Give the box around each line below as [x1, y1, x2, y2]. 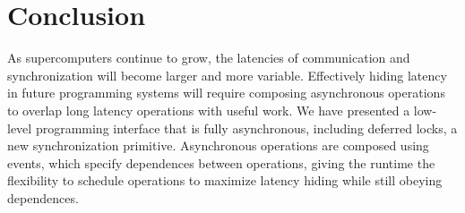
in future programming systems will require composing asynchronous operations [7, 83, 445, 102]
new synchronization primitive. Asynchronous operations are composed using [7, 136, 429, 155]
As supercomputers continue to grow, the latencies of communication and [7, 48, 410, 67]
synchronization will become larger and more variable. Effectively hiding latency [7, 65, 447, 84]
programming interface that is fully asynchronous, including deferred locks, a [35, 118, 458, 137]
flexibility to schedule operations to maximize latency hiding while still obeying [7, 171, 443, 190]
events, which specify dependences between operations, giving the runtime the [7, 153, 435, 172]
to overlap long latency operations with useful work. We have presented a [7, 100, 410, 119]
